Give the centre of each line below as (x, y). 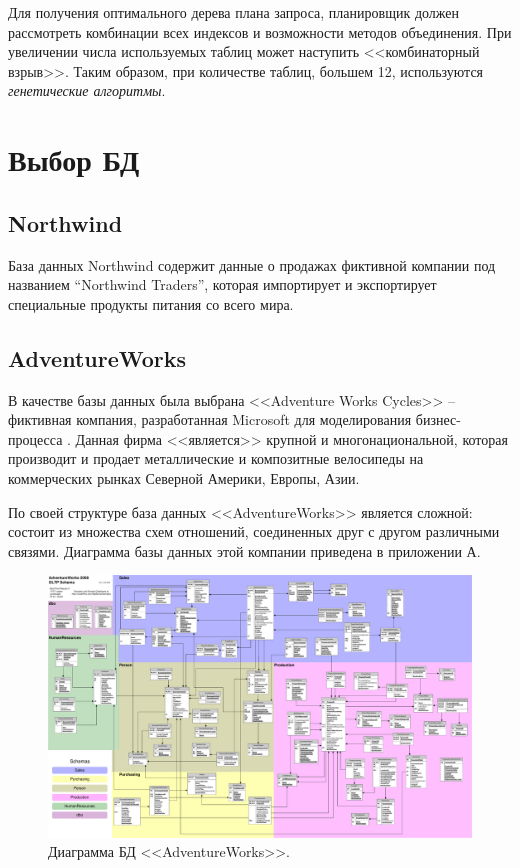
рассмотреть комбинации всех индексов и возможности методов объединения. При (260, 31)
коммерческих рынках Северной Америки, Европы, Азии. (184, 477)
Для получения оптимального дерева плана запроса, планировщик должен (234, 12)
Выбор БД (74, 159)
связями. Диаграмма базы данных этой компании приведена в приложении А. (244, 550)
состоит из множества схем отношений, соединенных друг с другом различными (254, 531)
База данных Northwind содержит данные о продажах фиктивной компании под (252, 264)
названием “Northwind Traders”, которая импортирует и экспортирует (222, 284)
